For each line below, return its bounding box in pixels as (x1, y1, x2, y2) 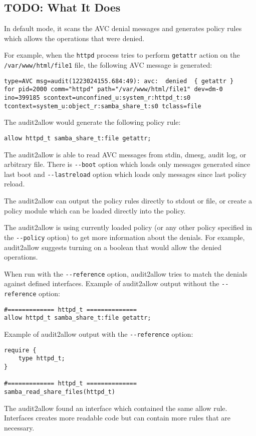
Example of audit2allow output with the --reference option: (4, 328, 193, 339)
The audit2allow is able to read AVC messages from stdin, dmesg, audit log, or (4, 149, 246, 159)
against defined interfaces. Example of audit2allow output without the (4, 278, 219, 289)
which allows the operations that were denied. (4, 33, 145, 43)
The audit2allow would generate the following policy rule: (4, 117, 181, 127)
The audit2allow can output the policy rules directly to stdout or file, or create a (4, 195, 252, 206)
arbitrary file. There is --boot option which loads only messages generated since (4, 159, 250, 169)
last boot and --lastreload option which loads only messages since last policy (4, 168, 246, 179)
